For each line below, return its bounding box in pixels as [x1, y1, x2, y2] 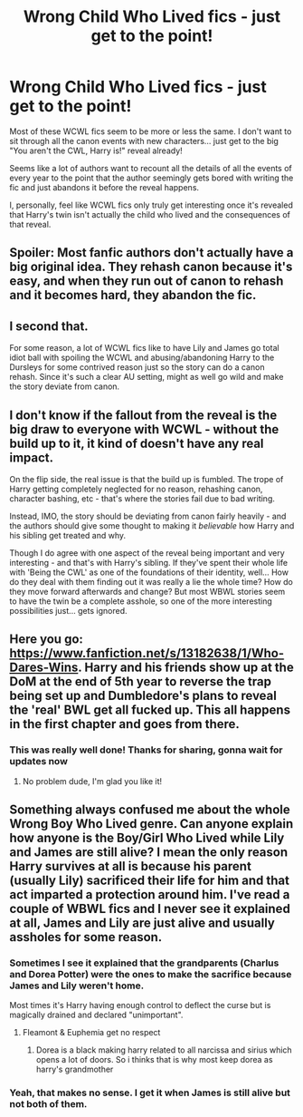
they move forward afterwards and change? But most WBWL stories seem [9, 586, 286, 597]
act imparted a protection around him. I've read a [9, 887, 290, 903]
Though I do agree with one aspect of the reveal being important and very [9, 547, 285, 558]
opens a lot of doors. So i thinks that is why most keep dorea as [35, 1054, 273, 1065]
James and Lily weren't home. [9, 979, 145, 992]
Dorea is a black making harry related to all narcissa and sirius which [35, 1044, 292, 1055]
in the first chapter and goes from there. [9, 716, 240, 732]
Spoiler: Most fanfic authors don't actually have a [9, 245, 294, 260]
